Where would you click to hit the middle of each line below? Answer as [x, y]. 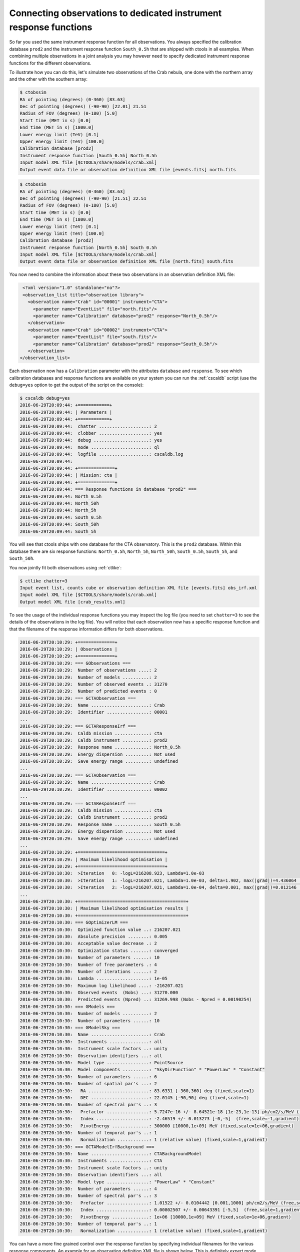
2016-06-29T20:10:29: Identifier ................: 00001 [93, 712]
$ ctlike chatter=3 [43, 581]
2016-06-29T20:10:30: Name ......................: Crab [92, 1035]
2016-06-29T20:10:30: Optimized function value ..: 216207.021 [100, 929]
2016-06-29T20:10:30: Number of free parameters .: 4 [88, 965]
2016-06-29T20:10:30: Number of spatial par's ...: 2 [88, 1084]
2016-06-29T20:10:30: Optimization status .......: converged [99, 951]
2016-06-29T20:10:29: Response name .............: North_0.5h [100, 747]
